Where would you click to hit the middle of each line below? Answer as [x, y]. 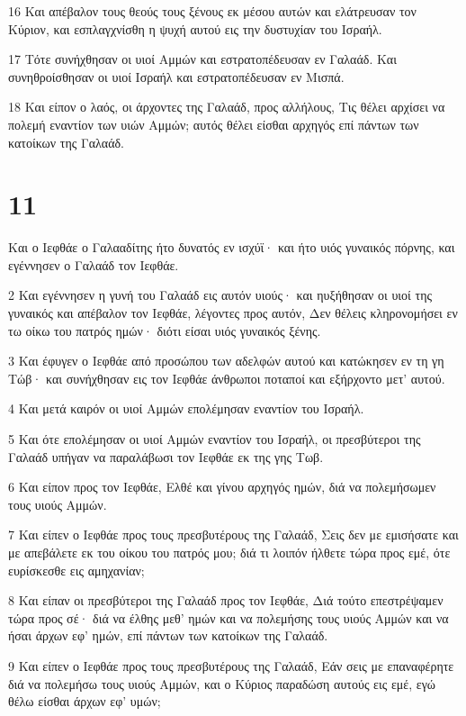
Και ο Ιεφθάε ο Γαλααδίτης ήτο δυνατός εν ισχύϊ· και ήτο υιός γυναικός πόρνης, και [232, 247]
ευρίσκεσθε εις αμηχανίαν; [76, 570]
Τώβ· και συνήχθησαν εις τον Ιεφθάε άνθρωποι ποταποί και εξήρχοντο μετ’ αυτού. [227, 378]
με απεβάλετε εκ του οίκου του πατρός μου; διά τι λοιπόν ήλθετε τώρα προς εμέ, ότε [229, 552]
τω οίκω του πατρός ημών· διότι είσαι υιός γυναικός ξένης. [165, 330]
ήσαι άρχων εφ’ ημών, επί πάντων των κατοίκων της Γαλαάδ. [168, 635]
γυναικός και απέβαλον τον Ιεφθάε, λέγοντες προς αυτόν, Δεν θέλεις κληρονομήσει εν [233, 313]
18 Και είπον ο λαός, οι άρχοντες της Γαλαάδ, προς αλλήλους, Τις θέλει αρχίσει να [227, 107]
